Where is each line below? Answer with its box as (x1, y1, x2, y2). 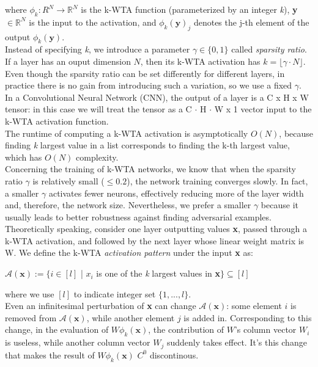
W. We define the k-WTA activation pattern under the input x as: (5, 246, 253, 259)
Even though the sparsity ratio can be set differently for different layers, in (5, 67, 285, 79)
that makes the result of (5, 348, 95, 361)
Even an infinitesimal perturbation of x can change (5, 299, 196, 312)
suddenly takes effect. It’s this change (166, 336, 307, 349)
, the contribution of (148, 323, 224, 336)
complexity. (76, 150, 119, 163)
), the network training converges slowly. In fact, (127, 174, 308, 187)
